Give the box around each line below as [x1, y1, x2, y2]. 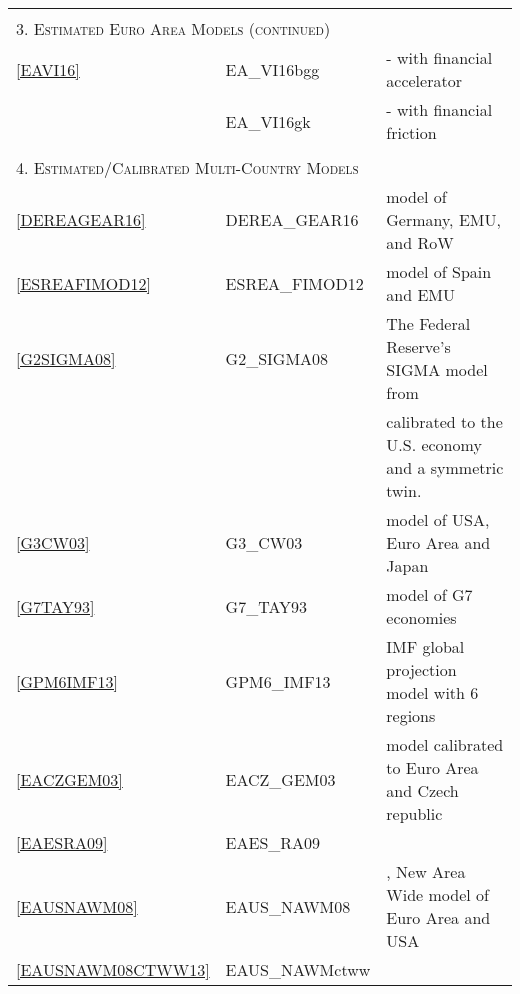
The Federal [386, 312, 471, 335]
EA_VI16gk [225, 109, 311, 133]
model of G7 [386, 583, 473, 606]
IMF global [386, 635, 465, 658]
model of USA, [386, 508, 490, 531]
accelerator [386, 69, 462, 92]
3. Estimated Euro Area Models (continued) [16, 17, 331, 40]
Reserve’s [386, 335, 451, 358]
